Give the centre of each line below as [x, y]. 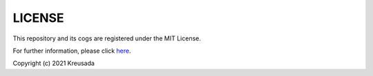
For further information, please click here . [72, 51]
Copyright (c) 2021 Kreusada [54, 63]
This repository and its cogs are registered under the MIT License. [107, 38]
